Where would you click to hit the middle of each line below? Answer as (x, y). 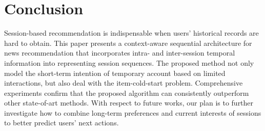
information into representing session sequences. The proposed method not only (129, 62)
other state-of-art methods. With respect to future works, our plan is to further (129, 103)
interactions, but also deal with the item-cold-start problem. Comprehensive (124, 83)
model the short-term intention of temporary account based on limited (115, 73)
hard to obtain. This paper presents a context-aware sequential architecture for (128, 43)
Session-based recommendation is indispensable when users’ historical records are (131, 33)
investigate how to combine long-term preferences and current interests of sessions (133, 112)
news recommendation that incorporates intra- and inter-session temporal (120, 53)
